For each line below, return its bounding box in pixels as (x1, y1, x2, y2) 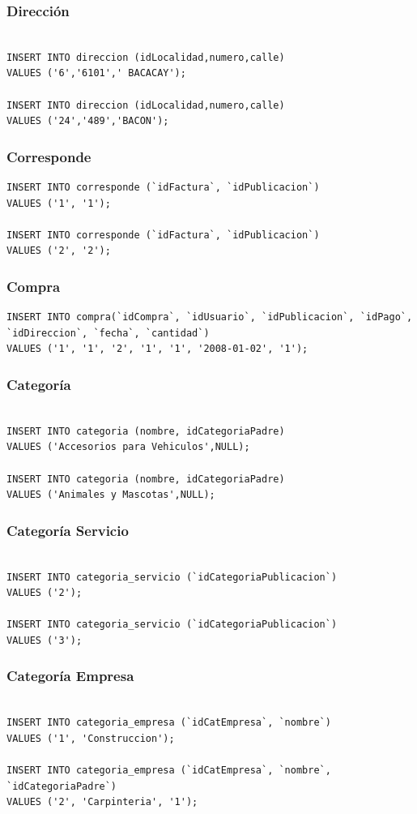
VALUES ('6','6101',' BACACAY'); (6, 67, 186, 79)
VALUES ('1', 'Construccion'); (6, 732, 175, 744)
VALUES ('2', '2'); (6, 245, 111, 257)
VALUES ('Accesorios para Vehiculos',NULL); (6, 441, 250, 453)
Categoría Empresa (6, 666, 134, 686)
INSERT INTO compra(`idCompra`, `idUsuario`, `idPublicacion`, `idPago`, (6, 311, 413, 323)
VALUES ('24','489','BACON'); (6, 115, 169, 127)
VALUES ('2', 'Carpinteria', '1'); (6, 796, 198, 808)
